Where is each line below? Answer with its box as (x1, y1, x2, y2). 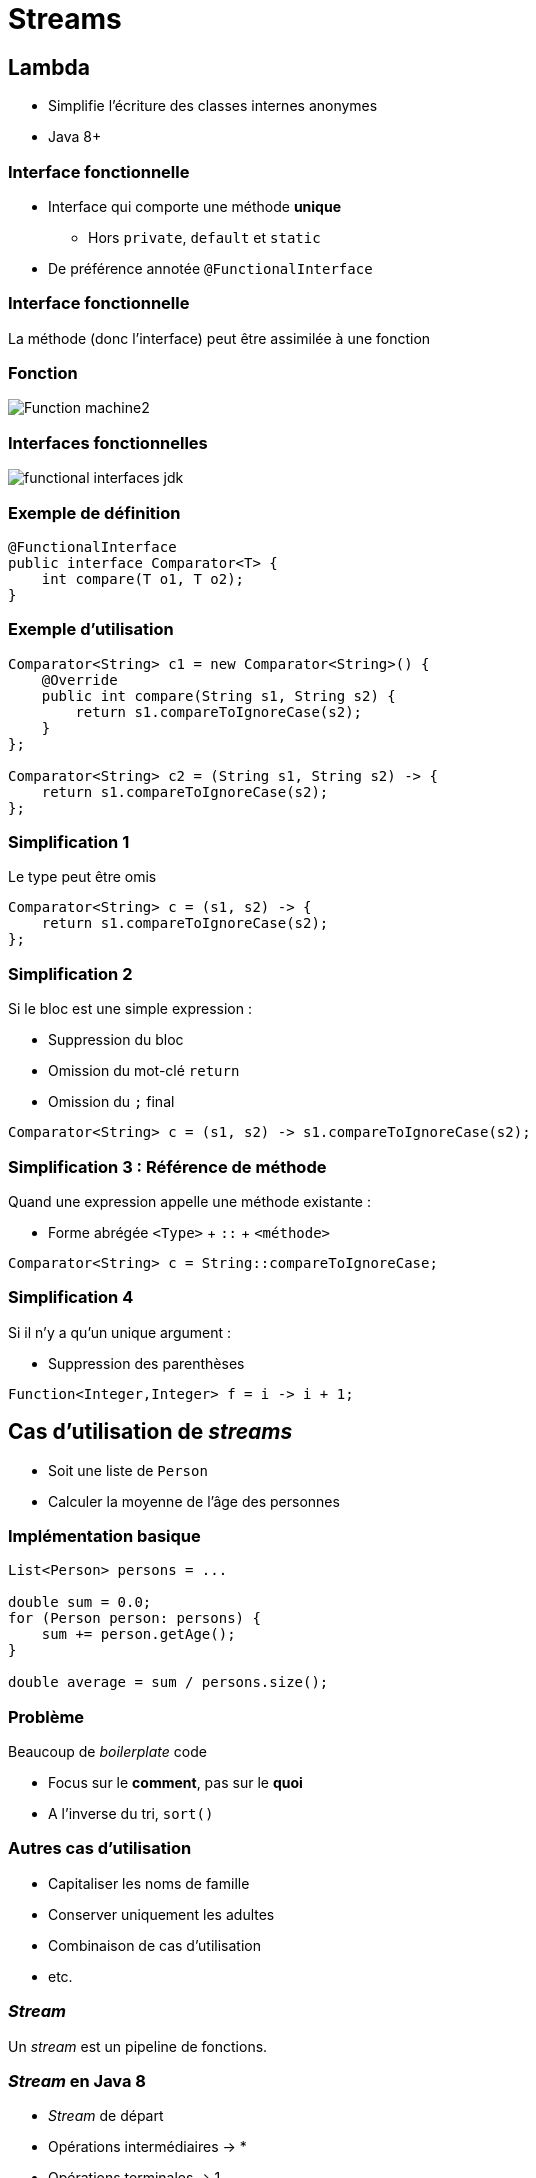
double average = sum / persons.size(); (8, 1674, 329, 1691)
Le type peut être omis (8, 868, 157, 886)
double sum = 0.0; (8, 1594, 152, 1611)
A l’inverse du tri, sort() (48, 1805, 214, 1823)
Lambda (8, 54, 90, 80)
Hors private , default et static (88, 228, 321, 246)
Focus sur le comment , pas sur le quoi (48, 1774, 303, 1792)
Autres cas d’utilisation (8, 1838, 192, 1859)
